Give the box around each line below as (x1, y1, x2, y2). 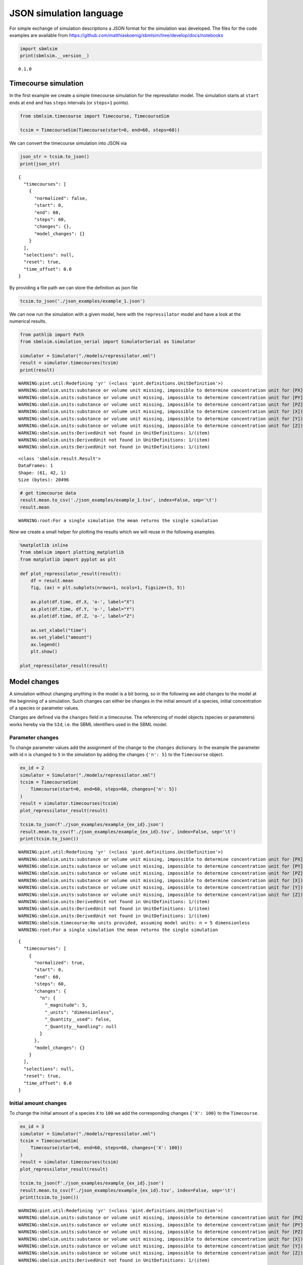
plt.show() (30, 648, 58, 654)
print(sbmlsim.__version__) (20, 53, 89, 59)
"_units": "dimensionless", (44, 1009, 115, 1015)
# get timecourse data (20, 490, 76, 496)
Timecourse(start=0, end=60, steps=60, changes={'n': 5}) (30, 786, 177, 792)
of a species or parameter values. (9, 705, 79, 711)
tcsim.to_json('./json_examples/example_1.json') (20, 298, 145, 304)
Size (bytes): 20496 (18, 477, 69, 483)
